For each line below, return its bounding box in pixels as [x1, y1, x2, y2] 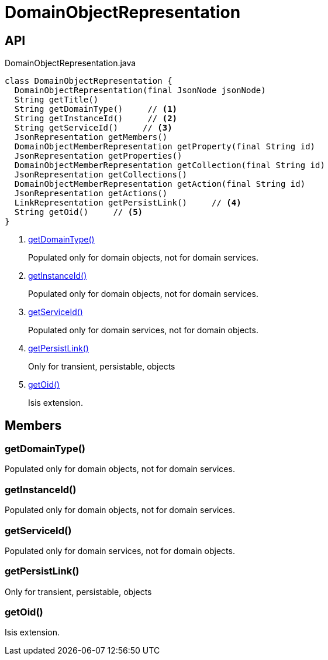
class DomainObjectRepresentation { [5, 76, 172, 86]
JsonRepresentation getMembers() [14, 132, 168, 142]
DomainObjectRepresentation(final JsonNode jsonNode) [14, 86, 266, 95]
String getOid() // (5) [14, 207, 143, 217]
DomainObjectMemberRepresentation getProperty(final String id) [14, 142, 316, 152]
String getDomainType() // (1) [14, 104, 178, 114]
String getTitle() [14, 95, 99, 105]
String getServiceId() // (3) [14, 123, 172, 133]
